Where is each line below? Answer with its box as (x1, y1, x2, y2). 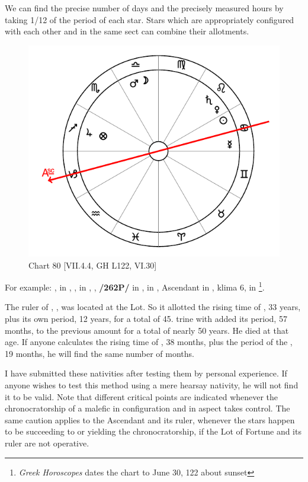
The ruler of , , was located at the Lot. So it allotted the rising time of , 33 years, (5, 301, 301, 313)
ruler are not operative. (5, 436, 89, 449)
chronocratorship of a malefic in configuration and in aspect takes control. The (5, 402, 290, 414)
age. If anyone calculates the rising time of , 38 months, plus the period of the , (5, 336, 293, 348)
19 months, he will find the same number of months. (5, 347, 194, 359)
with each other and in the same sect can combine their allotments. (5, 25, 249, 37)
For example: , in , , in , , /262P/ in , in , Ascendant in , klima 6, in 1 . (5, 279, 265, 293)
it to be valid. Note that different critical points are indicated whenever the (5, 390, 278, 403)
